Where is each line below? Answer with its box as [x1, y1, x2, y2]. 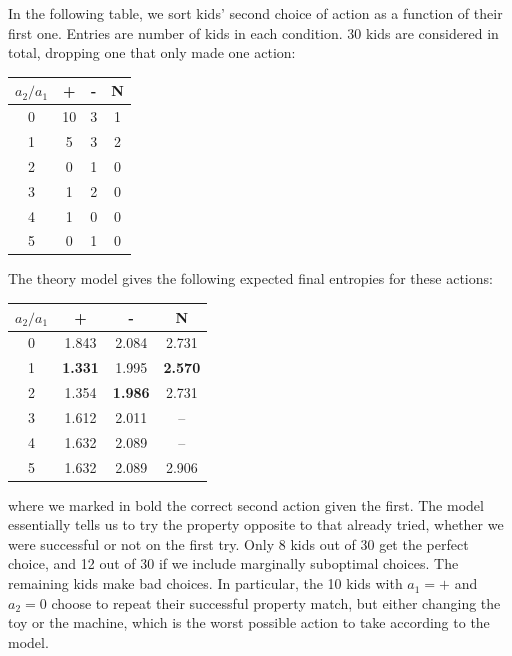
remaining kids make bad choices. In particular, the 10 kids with [8, 573, 403, 594]
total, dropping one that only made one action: [8, 42, 296, 63]
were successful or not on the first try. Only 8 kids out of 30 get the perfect [8, 533, 469, 554]
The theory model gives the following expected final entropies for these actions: [8, 268, 493, 289]
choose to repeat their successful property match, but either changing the [51, 592, 501, 613]
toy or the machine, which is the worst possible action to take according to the [8, 612, 490, 633]
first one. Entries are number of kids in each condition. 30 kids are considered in [8, 22, 499, 43]
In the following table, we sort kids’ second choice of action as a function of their [8, 3, 503, 23]
